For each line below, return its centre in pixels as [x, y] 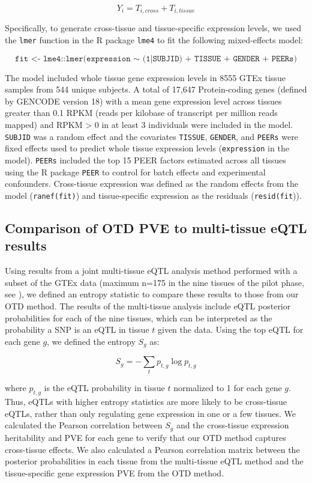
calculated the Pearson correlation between [84, 425]
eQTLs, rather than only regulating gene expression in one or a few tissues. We [150, 413]
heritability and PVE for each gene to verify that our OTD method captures [145, 437]
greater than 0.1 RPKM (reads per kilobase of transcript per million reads [141, 113]
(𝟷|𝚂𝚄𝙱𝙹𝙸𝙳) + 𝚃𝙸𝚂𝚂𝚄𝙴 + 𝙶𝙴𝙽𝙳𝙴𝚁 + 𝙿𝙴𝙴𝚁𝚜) [220, 59]
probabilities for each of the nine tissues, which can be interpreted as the [139, 317]
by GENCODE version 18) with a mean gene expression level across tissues [143, 101]
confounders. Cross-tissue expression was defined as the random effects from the [151, 184]
